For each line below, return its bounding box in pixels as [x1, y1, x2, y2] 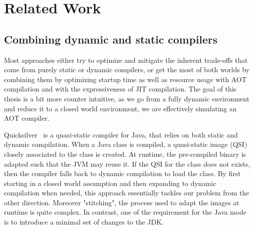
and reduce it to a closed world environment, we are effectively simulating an [4, 103, 237, 113]
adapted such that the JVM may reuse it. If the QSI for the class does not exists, [4, 158, 251, 169]
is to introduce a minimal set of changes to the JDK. [4, 217, 164, 227]
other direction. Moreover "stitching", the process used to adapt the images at [4, 197, 240, 207]
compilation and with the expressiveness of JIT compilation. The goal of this [4, 84, 237, 94]
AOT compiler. [4, 113, 49, 123]
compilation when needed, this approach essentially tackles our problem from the [4, 187, 249, 198]
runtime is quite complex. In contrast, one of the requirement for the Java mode [4, 207, 247, 217]
